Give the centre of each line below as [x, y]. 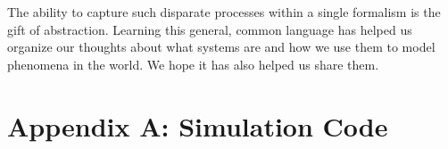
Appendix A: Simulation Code [198, 125]
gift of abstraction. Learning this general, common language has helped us [210, 29]
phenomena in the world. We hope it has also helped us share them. [193, 64]
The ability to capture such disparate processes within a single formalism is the [224, 12]
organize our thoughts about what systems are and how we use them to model [221, 47]
